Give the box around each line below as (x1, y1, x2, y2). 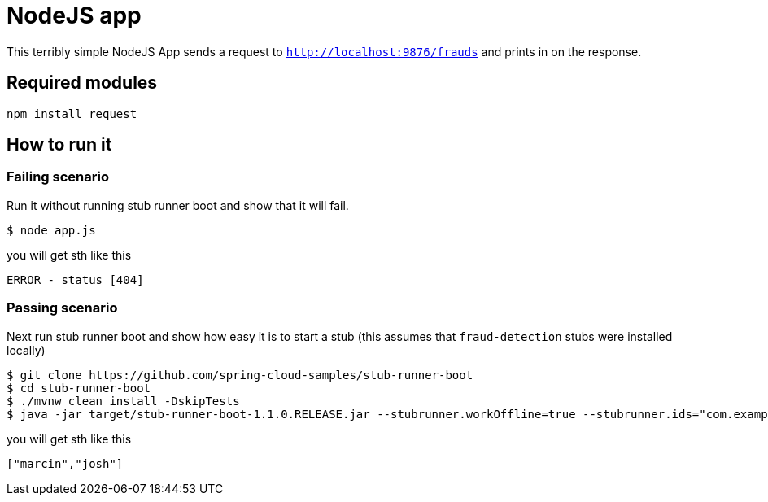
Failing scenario (7, 168, 109, 186)
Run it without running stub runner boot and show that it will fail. (7, 198, 349, 212)
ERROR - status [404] (7, 273, 144, 286)
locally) (7, 343, 46, 357)
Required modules (7, 72, 158, 94)
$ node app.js (7, 223, 96, 237)
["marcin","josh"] (7, 456, 124, 470)
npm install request (7, 107, 137, 120)
